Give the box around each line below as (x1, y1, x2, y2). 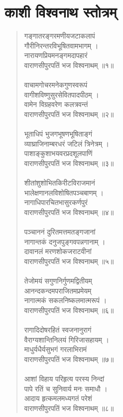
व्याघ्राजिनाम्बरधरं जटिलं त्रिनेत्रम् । (24, 138, 110, 148)
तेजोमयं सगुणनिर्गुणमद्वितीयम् (24, 275, 92, 285)
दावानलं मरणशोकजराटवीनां (24, 246, 92, 256)
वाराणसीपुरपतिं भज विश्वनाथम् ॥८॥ (24, 402, 114, 413)
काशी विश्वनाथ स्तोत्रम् (4, 1, 117, 22)
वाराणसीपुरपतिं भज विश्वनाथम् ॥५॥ (24, 255, 114, 266)
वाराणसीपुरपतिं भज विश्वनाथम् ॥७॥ (24, 353, 114, 364)
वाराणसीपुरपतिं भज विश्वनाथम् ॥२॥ (24, 108, 114, 119)
